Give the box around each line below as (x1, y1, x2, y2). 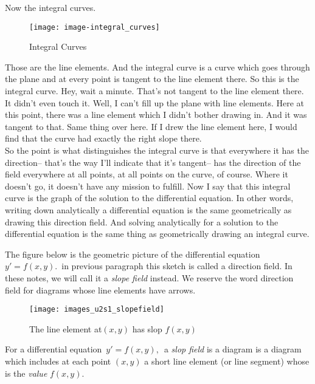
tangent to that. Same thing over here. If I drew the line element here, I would (5, 120, 297, 132)
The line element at (29, 322, 102, 335)
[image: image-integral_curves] (29, 22, 160, 32)
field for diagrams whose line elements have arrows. (5, 283, 196, 296)
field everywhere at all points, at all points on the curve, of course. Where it (5, 168, 288, 180)
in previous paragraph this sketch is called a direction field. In (61, 259, 292, 272)
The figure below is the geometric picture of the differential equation (5, 247, 260, 260)
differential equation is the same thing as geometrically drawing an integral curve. (5, 227, 310, 240)
